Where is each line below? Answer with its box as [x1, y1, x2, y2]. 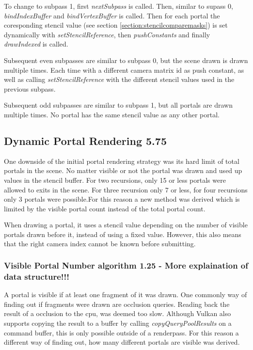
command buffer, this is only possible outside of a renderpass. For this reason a [4, 327, 239, 337]
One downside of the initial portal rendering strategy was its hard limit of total [4, 156, 239, 166]
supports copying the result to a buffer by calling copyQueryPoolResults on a [4, 318, 232, 328]
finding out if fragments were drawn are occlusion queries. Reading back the [4, 299, 230, 309]
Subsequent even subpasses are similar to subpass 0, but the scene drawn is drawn [4, 55, 248, 65]
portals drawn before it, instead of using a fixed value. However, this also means [4, 229, 241, 239]
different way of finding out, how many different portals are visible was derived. [4, 337, 240, 347]
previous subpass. [4, 83, 56, 94]
